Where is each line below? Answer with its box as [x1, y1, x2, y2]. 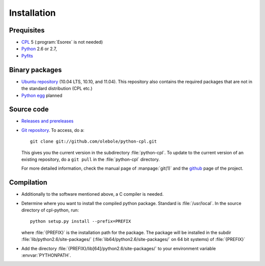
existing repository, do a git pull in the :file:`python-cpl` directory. [21, 156, 160, 162]
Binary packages [9, 65, 62, 74]
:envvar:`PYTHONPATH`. [21, 252, 71, 258]
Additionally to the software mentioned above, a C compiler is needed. [21, 191, 164, 197]
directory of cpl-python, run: [21, 207, 79, 213]
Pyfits [21, 53, 33, 59]
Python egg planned [21, 92, 62, 98]
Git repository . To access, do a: [21, 127, 84, 133]
